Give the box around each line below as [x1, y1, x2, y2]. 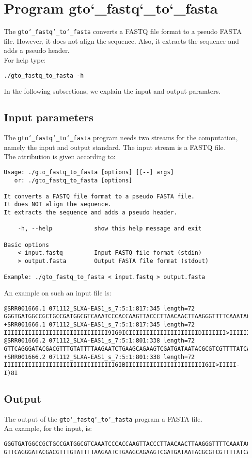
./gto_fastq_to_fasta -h [4, 72, 84, 79]
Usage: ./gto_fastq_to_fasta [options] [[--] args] [4, 168, 174, 176]
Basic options [4, 241, 49, 248]
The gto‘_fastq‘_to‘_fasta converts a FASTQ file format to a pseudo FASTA [4, 26, 242, 36]
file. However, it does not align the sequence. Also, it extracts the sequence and [4, 35, 239, 46]
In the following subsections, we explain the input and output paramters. [4, 86, 220, 96]
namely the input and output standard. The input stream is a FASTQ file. [4, 142, 225, 152]
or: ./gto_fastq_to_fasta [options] [14, 177, 132, 184]
